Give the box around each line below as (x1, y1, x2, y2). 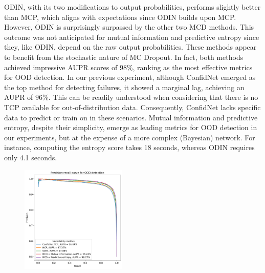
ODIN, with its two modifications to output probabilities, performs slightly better (4, 2, 261, 12)
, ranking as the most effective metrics (132, 61, 253, 72)
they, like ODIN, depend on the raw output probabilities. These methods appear (4, 41, 257, 52)
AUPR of (4, 92, 33, 102)
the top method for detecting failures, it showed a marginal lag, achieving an (4, 81, 245, 92)
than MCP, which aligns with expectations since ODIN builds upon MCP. (4, 11, 236, 22)
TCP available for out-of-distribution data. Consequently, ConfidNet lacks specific (4, 101, 261, 112)
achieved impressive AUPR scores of (4, 61, 118, 72)
